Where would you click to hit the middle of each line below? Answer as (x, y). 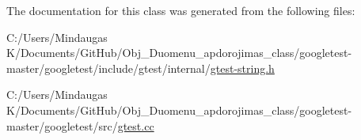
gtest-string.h (242, 68)
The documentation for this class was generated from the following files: (181, 10)
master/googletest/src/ (62, 125)
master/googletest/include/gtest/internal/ (108, 68)
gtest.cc (136, 125)
